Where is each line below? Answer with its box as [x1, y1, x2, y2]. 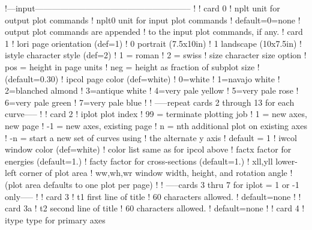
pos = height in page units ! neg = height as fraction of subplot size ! [5, 60, 260, 73]
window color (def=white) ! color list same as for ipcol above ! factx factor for [5, 143, 292, 156]
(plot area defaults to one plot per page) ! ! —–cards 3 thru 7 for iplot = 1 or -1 [5, 178, 299, 190]
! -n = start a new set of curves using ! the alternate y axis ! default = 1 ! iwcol [5, 131, 297, 144]
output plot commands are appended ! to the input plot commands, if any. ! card [5, 25, 303, 38]
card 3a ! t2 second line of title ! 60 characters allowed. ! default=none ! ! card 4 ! [5, 202, 305, 214]
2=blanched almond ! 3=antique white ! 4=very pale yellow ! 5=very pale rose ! [5, 84, 299, 97]
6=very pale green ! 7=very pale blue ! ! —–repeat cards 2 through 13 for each [5, 95, 295, 108]
